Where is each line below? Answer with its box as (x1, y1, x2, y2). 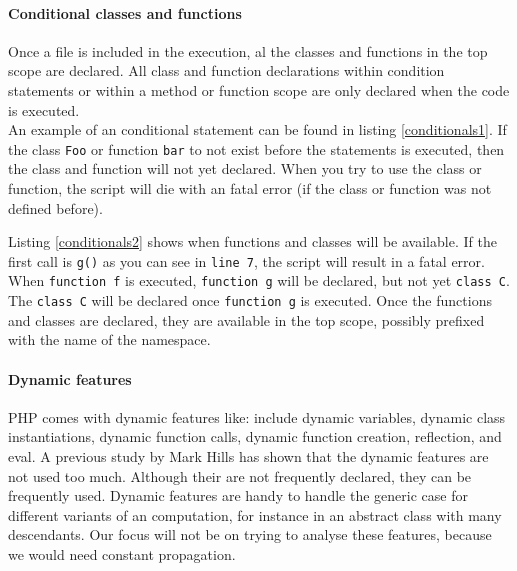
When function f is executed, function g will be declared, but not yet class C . (8, 270, 510, 291)
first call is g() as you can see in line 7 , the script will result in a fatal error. (8, 250, 485, 271)
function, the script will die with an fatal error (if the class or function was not (8, 178, 492, 199)
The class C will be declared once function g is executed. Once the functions (8, 290, 492, 311)
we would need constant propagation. (8, 543, 236, 564)
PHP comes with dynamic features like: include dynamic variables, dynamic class (8, 406, 506, 427)
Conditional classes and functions (8, 2, 242, 23)
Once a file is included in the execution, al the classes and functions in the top (8, 40, 488, 61)
